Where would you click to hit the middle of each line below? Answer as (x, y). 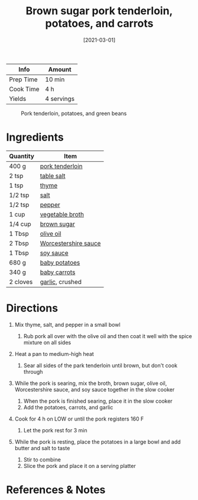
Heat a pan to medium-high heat (54, 353)
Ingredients (35, 137)
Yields (18, 98)
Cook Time (24, 89)
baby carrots (58, 272)
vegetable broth (62, 214)
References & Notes (56, 490)
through (33, 371)
